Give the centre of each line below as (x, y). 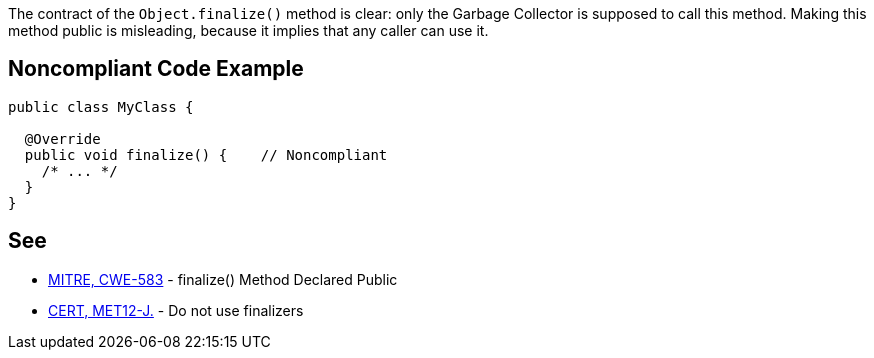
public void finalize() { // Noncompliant (206, 154)
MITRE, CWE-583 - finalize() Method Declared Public (223, 279)
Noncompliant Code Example (156, 69)
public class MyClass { (101, 106)
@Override (62, 138)
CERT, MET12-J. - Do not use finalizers (176, 310)
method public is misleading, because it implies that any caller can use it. (248, 30)
